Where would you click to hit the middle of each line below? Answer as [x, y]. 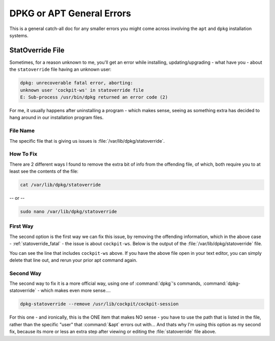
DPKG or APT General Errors [70, 13]
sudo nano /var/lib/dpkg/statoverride [68, 212]
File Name [22, 131]
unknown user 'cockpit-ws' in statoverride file [82, 90]
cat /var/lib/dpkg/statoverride [61, 185]
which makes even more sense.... [76, 291]
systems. [19, 35]
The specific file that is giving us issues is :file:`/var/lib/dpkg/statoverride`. [87, 141]
